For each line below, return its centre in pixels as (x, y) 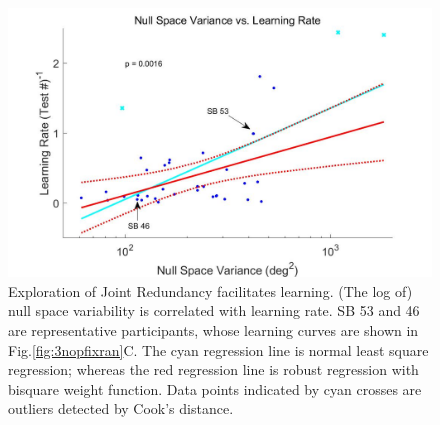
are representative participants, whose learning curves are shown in (213, 329)
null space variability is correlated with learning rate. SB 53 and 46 (214, 310)
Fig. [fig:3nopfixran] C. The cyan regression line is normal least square (218, 349)
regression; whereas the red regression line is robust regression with (213, 369)
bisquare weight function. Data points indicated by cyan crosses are (215, 388)
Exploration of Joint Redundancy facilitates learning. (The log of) (210, 290)
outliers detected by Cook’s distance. (121, 408)
